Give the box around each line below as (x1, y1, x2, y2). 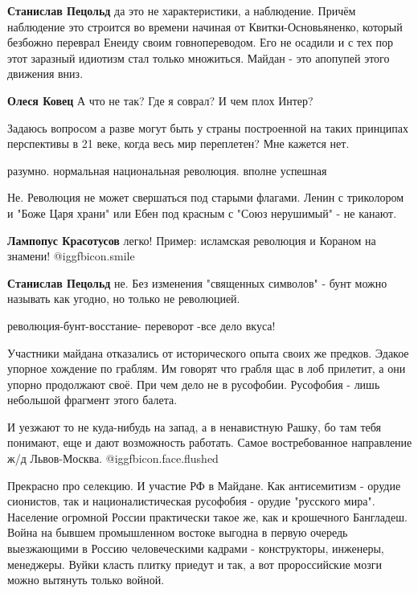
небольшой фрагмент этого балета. (7, 391, 178, 408)
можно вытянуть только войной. (7, 571, 165, 588)
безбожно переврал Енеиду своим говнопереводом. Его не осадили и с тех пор (7, 34, 394, 51)
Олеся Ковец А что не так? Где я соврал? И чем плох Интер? (7, 92, 313, 108)
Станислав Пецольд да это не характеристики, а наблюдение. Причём (7, 2, 356, 18)
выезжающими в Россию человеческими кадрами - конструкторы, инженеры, (7, 540, 384, 557)
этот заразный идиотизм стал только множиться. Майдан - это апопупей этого (7, 49, 390, 66)
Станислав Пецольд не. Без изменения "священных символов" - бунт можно (7, 274, 387, 291)
